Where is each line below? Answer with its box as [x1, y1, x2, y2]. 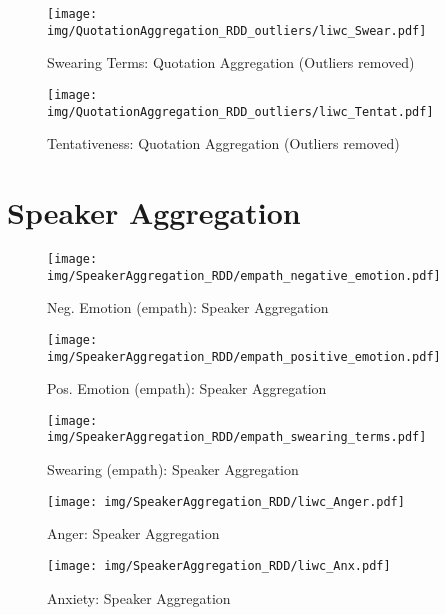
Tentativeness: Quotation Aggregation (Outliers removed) [47, 133, 400, 154]
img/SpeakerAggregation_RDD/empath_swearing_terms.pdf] [47, 430, 427, 445]
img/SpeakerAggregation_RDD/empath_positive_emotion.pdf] [47, 349, 441, 364]
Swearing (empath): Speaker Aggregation [47, 459, 299, 480]
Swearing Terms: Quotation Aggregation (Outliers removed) [47, 52, 415, 73]
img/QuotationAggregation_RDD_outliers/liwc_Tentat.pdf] [47, 104, 434, 119]
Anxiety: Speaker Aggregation [47, 587, 231, 608]
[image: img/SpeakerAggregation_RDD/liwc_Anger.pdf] [47, 494, 405, 509]
